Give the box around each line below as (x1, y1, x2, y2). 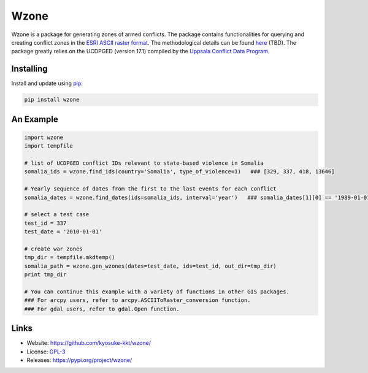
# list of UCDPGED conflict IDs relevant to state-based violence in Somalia (24, 159, 264, 167)
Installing (11, 64, 48, 74)
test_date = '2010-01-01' (24, 228, 102, 235)
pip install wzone (24, 96, 80, 104)
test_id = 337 (24, 219, 67, 227)
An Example (11, 114, 58, 124)
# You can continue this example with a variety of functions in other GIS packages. (24, 288, 289, 295)
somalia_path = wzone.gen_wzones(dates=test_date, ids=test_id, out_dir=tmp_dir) (24, 262, 277, 269)
